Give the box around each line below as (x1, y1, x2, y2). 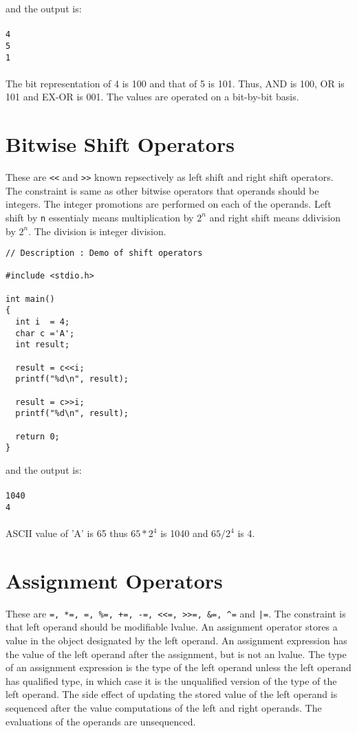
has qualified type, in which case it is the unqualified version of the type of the (6, 673, 337, 688)
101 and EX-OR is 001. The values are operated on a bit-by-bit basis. (6, 89, 299, 104)
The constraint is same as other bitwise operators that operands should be (6, 183, 319, 197)
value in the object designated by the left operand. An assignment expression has (6, 633, 347, 648)
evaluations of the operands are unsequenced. (6, 714, 196, 728)
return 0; (15, 431, 60, 441)
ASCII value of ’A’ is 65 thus (6, 526, 128, 540)
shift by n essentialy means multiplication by (6, 210, 194, 224)
